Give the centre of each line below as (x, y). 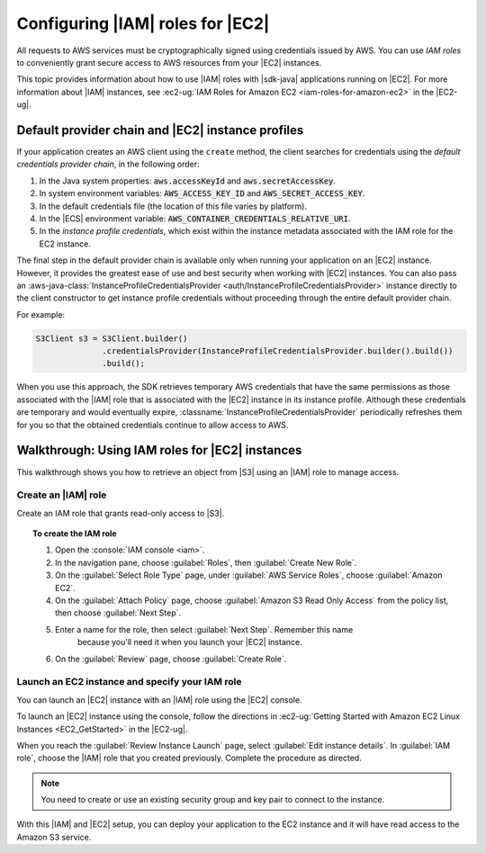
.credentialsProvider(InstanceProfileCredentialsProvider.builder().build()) (278, 351)
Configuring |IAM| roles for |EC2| (143, 23)
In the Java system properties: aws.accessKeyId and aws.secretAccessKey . (188, 181)
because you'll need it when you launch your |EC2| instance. (190, 642)
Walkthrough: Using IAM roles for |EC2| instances (159, 450)
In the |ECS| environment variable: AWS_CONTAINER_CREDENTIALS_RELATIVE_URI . (195, 218)
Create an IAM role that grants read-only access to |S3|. (121, 513)
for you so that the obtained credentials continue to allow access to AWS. (153, 425)
